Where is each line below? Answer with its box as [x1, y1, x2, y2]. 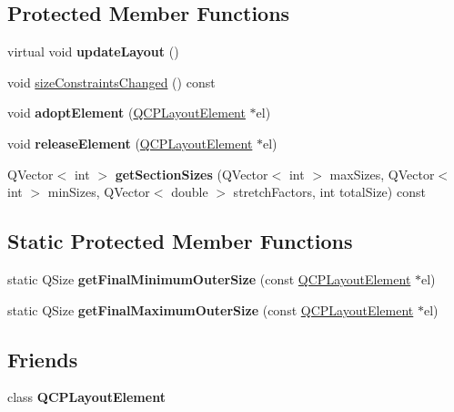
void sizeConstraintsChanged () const [7, 72, 216, 91]
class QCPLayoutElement [7, 387, 166, 407]
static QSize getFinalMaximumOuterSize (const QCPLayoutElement [7, 300, 414, 319]
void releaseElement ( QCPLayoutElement [7, 133, 253, 152]
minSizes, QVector [47, 182, 150, 201]
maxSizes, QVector [329, 164, 435, 183]
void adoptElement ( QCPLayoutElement [7, 103, 246, 122]
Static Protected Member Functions [7, 227, 353, 255]
